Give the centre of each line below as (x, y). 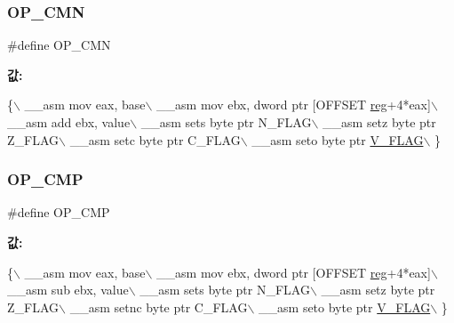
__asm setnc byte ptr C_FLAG (159, 307)
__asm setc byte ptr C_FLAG (155, 139)
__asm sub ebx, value (68, 290)
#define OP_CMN (59, 45)
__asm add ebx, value (69, 122)
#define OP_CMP (59, 212)
